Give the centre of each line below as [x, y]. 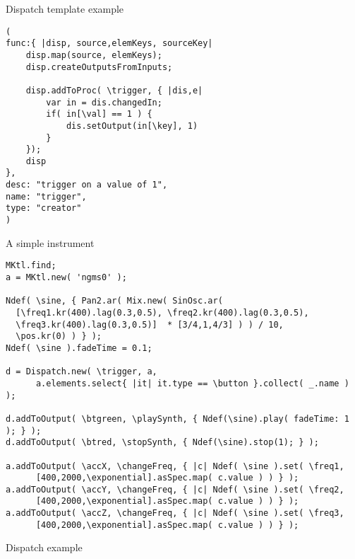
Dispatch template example [65, 8]
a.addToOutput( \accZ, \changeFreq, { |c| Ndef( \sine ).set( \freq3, [175, 513]
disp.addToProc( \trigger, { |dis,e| [114, 90]
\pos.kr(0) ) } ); [59, 336]
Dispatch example [44, 547]
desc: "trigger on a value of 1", [87, 185]
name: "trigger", [46, 196]
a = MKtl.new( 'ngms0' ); [66, 277]
